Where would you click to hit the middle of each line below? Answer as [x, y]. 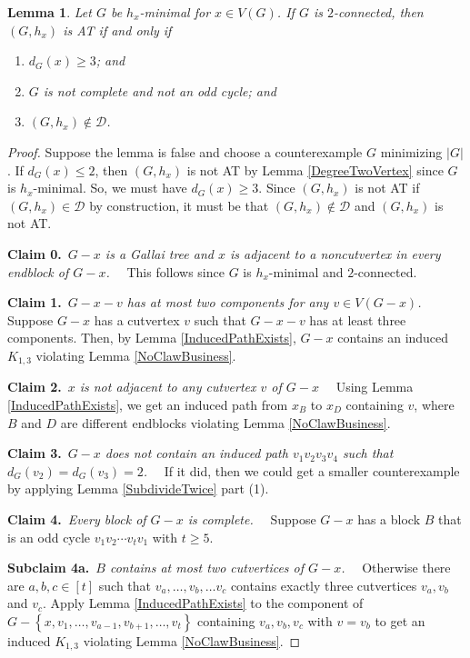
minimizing [411, 151]
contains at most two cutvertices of [207, 568]
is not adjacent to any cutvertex [168, 387]
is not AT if [387, 188]
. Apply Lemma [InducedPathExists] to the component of [203, 603]
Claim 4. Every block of [77, 518]
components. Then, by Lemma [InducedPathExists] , [152, 338]
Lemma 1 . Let [50, 12]
